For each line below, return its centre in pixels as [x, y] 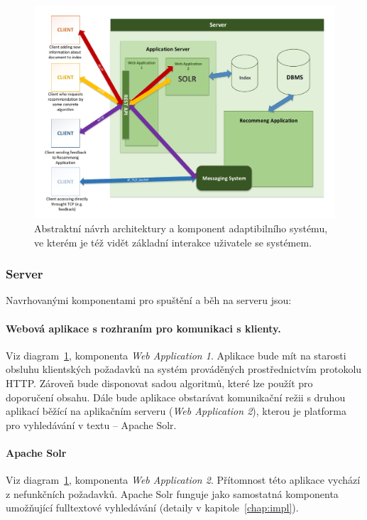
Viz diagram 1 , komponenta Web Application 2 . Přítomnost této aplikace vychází [183, 480]
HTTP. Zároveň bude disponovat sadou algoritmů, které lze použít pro [159, 383]
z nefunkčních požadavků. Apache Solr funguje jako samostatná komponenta [172, 493]
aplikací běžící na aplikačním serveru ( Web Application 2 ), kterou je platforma [176, 411]
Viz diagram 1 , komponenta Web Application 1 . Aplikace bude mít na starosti [176, 355]
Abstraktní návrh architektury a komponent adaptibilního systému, [181, 228]
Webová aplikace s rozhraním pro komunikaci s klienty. [143, 328]
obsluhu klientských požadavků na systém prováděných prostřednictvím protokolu [184, 369]
